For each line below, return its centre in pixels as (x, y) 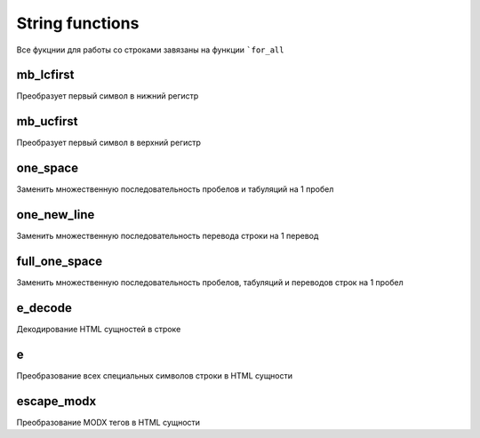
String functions (78, 23)
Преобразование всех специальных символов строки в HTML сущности (155, 375)
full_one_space (59, 261)
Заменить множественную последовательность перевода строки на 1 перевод (168, 236)
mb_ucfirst (48, 121)
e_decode (44, 308)
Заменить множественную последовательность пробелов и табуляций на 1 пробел (175, 189)
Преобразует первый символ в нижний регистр (108, 96)
